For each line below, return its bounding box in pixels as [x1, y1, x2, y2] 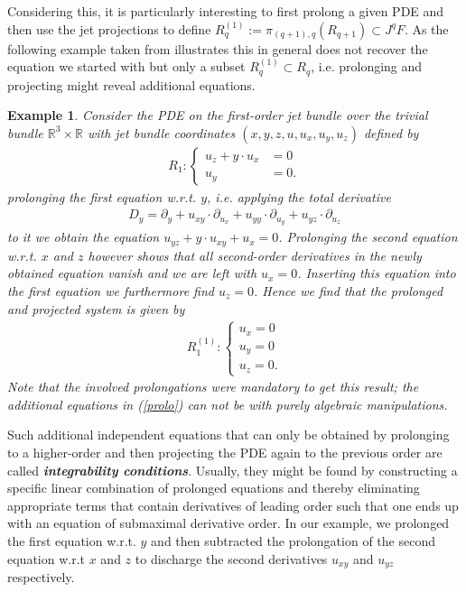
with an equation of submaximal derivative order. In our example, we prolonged [7, 513, 450, 532]
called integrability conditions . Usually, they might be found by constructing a [7, 460, 458, 479]
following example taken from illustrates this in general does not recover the [7, 39, 428, 58]
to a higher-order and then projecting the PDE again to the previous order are [7, 442, 443, 461]
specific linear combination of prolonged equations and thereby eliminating [7, 478, 420, 497]
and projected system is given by [7, 299, 185, 318]
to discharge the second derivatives [135, 549, 328, 568]
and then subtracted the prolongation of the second [151, 531, 435, 550]
